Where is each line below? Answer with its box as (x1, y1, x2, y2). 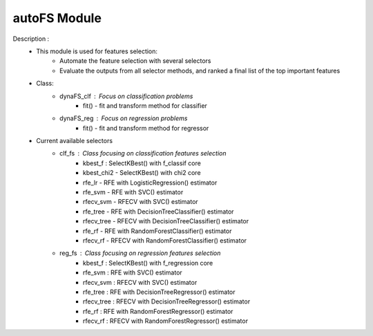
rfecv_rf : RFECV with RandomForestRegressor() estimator (83, 317, 249, 325)
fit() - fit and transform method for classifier (83, 101, 207, 110)
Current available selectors (36, 137, 113, 145)
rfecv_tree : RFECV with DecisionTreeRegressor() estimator (83, 297, 251, 306)
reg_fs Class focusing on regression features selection (59, 249, 221, 257)
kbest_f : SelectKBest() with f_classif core (83, 159, 202, 167)
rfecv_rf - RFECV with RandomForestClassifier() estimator (83, 236, 247, 245)
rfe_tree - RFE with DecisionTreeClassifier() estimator (83, 207, 234, 216)
